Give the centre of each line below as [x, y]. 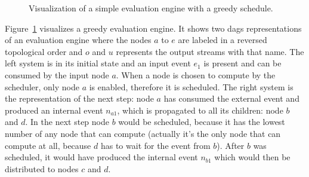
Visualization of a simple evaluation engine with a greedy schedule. [151, 8]
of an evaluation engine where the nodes [78, 40]
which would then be [252, 157]
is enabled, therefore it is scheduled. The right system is [191, 86]
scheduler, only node [42, 86]
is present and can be [242, 63]
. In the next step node [67, 122]
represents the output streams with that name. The [210, 51]
